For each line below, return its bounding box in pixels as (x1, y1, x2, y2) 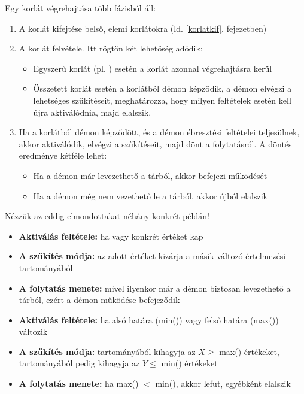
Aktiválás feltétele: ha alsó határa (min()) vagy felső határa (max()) (19, 313, 279, 326)
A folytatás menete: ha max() (19, 377, 139, 390)
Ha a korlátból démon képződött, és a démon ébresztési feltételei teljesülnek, (19, 126, 300, 138)
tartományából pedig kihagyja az (19, 357, 140, 369)
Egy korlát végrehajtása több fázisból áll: (5, 2, 156, 14)
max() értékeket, (219, 345, 279, 357)
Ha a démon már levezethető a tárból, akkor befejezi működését (33, 169, 267, 181)
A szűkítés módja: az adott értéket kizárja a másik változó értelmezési (19, 250, 286, 262)
